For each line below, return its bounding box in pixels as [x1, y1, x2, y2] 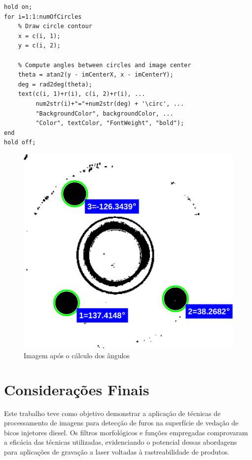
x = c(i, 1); [18, 32, 61, 40]
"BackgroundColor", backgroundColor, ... [36, 110, 174, 117]
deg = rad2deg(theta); [18, 81, 92, 88]
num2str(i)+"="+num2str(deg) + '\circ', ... [36, 100, 184, 107]
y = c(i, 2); [18, 42, 61, 49]
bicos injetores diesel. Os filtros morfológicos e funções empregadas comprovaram [4, 427, 248, 437]
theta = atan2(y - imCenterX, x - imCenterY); [18, 71, 174, 79]
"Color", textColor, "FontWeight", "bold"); [36, 120, 184, 127]
